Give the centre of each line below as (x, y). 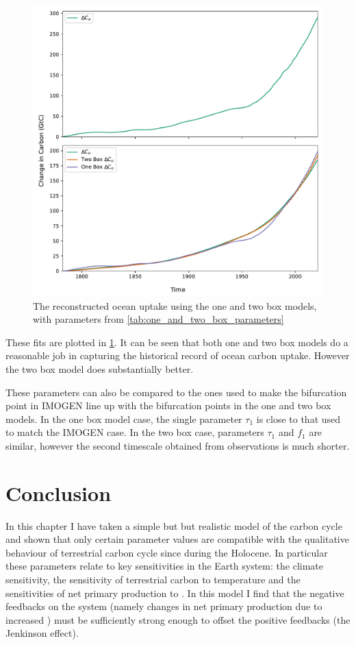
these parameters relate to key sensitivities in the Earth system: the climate (164, 566)
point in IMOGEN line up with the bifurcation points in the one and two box (168, 405)
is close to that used (298, 418)
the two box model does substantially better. (100, 368)
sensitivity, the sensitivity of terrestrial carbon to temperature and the (153, 580)
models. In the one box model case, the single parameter (124, 418)
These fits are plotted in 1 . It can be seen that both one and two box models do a (177, 342)
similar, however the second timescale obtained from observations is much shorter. (178, 445)
